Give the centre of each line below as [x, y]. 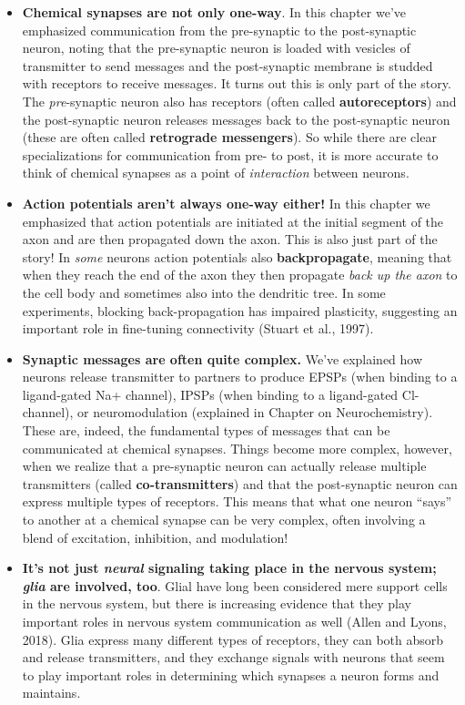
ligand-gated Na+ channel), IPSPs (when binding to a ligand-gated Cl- [221, 394]
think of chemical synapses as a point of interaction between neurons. [216, 173]
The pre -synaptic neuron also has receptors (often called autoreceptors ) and [239, 101]
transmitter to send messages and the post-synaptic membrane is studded [227, 65]
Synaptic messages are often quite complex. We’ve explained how [222, 358]
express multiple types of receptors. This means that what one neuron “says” [237, 501]
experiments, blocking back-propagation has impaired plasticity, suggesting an [240, 310]
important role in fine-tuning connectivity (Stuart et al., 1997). [198, 328]
